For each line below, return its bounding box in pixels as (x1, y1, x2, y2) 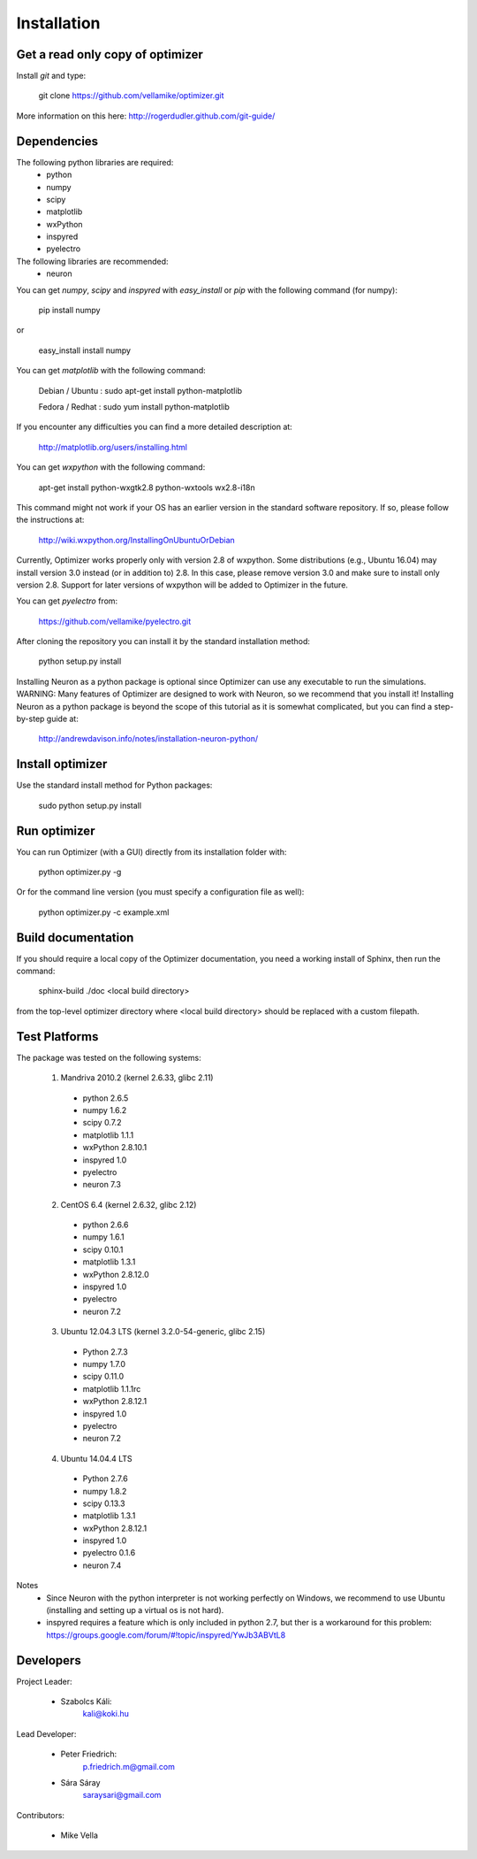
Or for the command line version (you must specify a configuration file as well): (16, 887, 305, 897)
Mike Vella (60, 1830, 99, 1840)
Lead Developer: (16, 1728, 77, 1739)
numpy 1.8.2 (82, 1486, 127, 1496)
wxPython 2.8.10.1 (82, 1142, 148, 1153)
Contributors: (16, 1809, 65, 1820)
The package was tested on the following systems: (16, 1052, 202, 1063)
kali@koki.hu (82, 1709, 130, 1719)
